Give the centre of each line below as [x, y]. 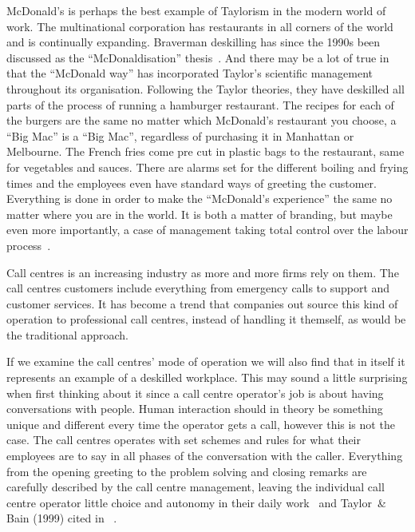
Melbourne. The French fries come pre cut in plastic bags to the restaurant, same [206, 151]
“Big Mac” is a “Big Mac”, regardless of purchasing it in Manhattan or [180, 135]
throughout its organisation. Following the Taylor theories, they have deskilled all [206, 88]
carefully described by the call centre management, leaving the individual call [196, 487]
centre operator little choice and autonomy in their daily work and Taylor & [196, 502]
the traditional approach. [67, 334]
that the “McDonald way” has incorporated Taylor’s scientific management [190, 73]
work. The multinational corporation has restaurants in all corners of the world [200, 26]
